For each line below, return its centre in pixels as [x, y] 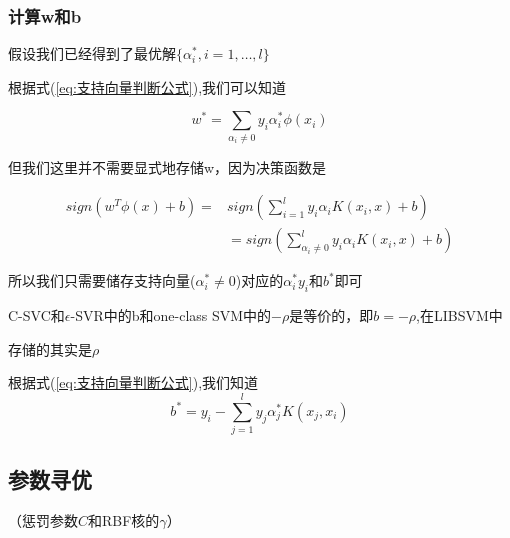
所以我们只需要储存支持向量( [102, 280]
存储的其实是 [50, 348]
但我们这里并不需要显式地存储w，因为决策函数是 [167, 166]
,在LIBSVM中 [459, 315]
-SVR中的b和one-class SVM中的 [171, 315]
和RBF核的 [124, 520]
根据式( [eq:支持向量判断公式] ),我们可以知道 [147, 86]
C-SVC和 [36, 315]
